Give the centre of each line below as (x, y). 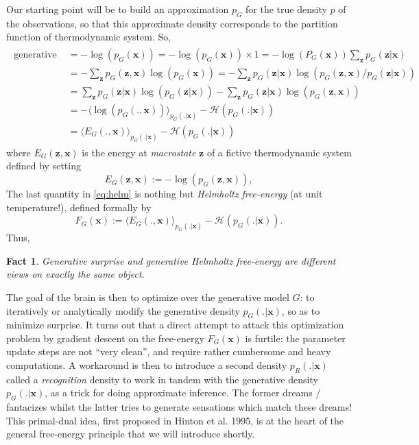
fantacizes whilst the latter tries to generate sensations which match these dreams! (179, 407)
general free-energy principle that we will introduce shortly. (131, 434)
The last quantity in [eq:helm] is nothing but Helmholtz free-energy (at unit (165, 194)
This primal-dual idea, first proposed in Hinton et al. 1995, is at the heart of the (175, 420)
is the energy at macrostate (139, 152)
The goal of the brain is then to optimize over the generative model (148, 297)
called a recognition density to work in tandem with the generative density (162, 379)
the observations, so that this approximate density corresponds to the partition (172, 23)
